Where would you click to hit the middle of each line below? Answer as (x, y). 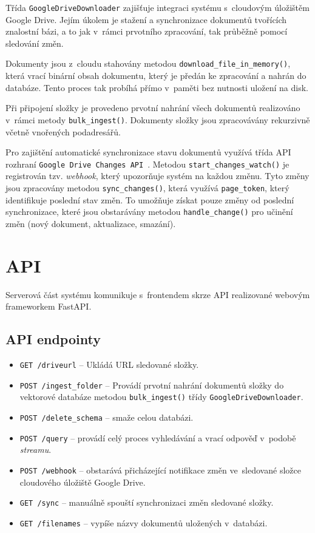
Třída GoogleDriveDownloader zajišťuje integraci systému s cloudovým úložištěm (157, 7)
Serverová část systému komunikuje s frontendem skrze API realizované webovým (158, 294)
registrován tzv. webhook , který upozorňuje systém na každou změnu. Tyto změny (157, 176)
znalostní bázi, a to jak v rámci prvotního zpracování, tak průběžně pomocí (147, 31)
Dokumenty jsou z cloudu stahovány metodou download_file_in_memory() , (148, 63)
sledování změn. (35, 43)
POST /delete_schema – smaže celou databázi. (107, 417)
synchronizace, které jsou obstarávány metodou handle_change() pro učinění (149, 212)
